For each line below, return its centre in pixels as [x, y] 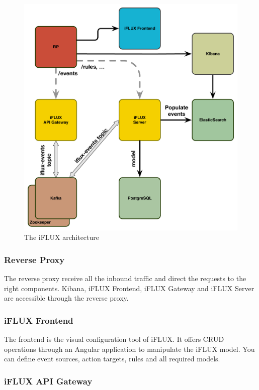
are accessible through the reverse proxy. [66, 298]
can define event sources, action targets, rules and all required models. [112, 359]
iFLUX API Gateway [48, 381]
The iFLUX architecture [62, 237]
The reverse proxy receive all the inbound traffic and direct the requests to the [125, 278]
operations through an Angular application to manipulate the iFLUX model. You [129, 349]
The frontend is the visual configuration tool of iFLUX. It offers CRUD [114, 339]
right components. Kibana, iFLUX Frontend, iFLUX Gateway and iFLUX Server [129, 288]
